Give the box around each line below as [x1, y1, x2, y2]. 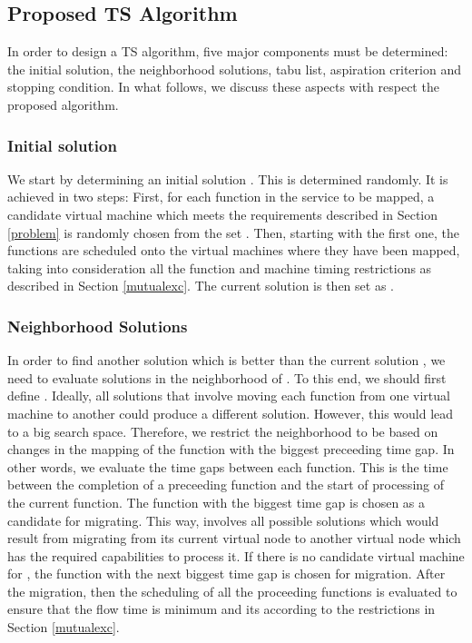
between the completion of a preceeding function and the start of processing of [7, 475, 445, 494]
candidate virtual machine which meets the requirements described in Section [7, 204, 438, 223]
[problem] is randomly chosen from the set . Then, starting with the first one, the [7, 223, 459, 242]
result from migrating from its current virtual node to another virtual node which [7, 529, 461, 548]
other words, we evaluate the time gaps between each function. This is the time [7, 457, 448, 476]
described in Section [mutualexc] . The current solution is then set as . [7, 276, 394, 295]
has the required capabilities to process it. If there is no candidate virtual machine [7, 546, 465, 565]
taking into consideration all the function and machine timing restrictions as [7, 258, 432, 277]
